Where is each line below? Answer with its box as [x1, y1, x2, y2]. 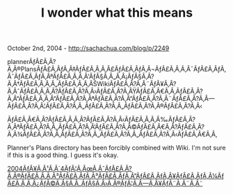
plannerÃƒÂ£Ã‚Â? [7, 58, 56, 66]
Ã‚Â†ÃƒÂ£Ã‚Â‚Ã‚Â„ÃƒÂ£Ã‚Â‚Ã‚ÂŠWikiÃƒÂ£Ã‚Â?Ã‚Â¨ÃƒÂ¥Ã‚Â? [7, 80, 177, 88]
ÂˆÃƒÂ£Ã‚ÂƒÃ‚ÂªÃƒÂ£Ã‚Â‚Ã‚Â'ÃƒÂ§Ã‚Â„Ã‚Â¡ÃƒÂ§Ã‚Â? [7, 72, 154, 81]
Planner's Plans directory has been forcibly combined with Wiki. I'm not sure [7, 144, 226, 152]
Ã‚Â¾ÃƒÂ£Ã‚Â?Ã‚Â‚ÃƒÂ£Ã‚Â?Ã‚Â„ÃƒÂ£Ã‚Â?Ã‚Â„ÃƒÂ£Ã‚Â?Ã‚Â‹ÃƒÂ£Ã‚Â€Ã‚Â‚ [7, 130, 218, 138]
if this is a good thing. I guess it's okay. [7, 151, 119, 159]
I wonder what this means [40, 5, 193, 21]
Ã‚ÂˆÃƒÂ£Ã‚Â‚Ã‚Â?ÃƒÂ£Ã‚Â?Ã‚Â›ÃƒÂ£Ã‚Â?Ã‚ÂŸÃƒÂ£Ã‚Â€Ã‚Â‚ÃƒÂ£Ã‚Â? [7, 87, 203, 95]
